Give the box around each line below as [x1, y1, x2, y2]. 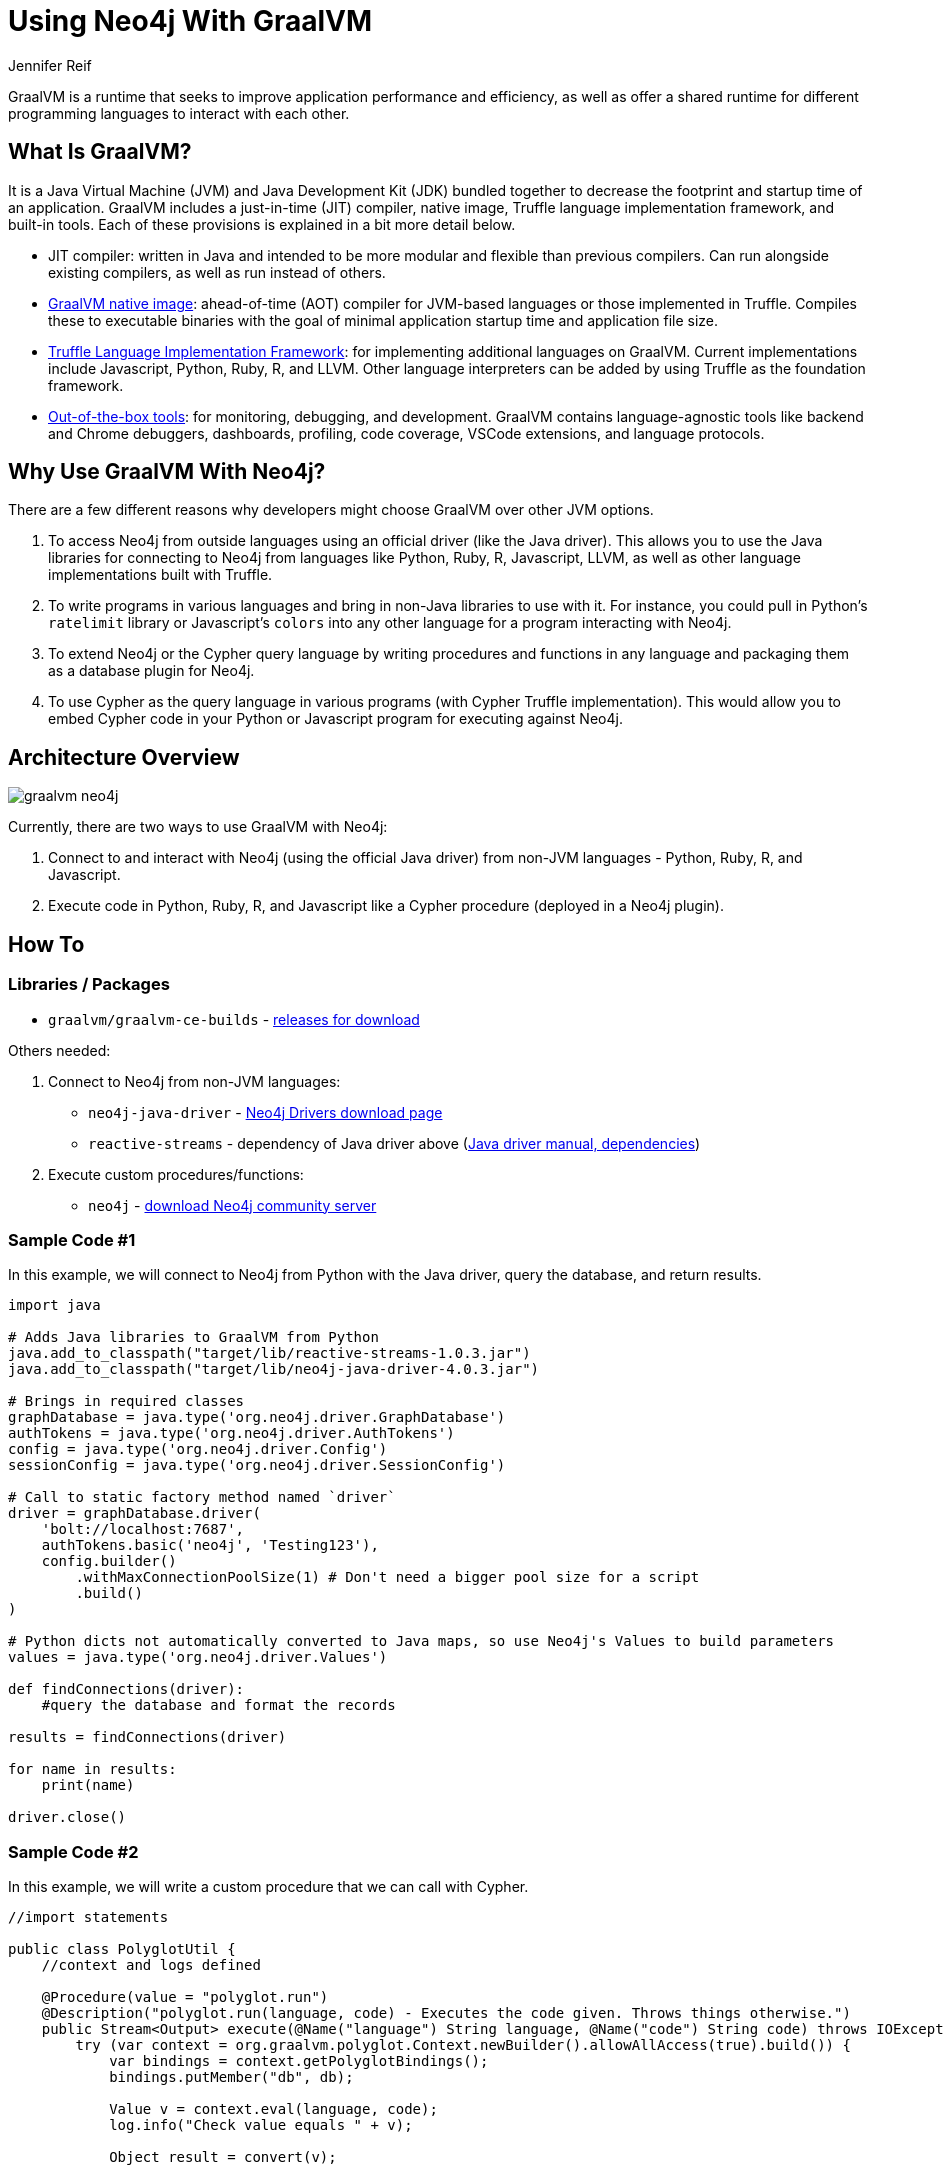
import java [8, 1297, 101, 1314]
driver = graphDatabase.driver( [8, 1505, 261, 1522]
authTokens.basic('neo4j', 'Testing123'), [41, 1537, 379, 1554]
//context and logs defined [41, 1957, 261, 1973]
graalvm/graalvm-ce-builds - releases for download [48, 1010, 420, 1028]
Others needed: [8, 1041, 111, 1059]
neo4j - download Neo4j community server [88, 1196, 377, 1214]
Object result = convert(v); [109, 2149, 337, 2165]
